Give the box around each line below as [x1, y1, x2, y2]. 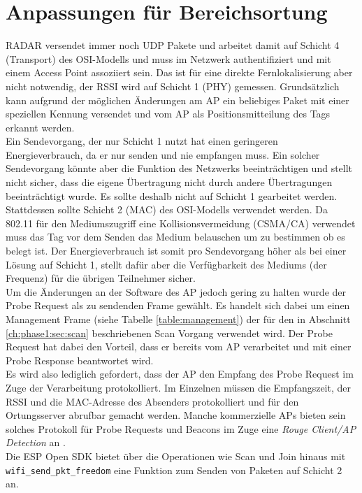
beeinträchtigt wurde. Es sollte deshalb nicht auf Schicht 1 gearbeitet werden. [6, 188, 338, 203]
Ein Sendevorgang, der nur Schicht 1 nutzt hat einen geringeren [6, 134, 278, 148]
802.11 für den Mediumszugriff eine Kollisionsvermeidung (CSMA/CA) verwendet [6, 215, 356, 230]
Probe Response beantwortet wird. [6, 352, 154, 367]
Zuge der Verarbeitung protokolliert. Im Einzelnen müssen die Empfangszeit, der [6, 380, 351, 394]
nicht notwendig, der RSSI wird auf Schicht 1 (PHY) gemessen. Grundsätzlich [6, 78, 340, 93]
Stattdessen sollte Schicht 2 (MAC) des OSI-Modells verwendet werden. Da [6, 202, 328, 217]
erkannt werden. [6, 120, 75, 134]
